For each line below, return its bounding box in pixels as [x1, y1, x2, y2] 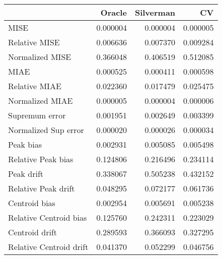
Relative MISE [8, 36, 60, 48]
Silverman [134, 7, 176, 18]
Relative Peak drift [8, 182, 75, 194]
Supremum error [8, 109, 66, 121]
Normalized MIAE [8, 95, 73, 106]
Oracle [100, 7, 127, 18]
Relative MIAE [8, 80, 61, 92]
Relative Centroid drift [8, 241, 89, 252]
